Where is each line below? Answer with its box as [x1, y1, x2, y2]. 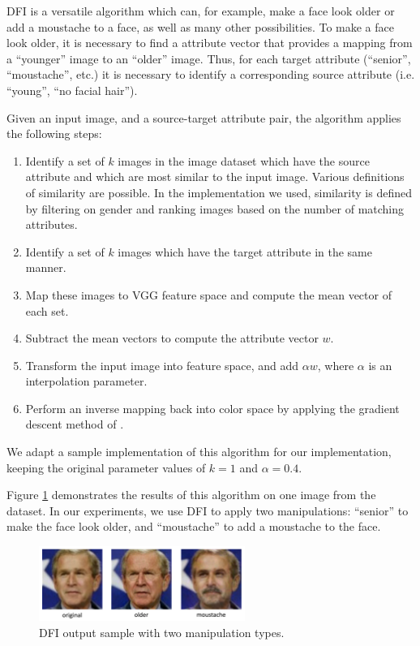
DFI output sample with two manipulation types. [39, 624, 285, 641]
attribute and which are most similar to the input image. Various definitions [25, 168, 405, 185]
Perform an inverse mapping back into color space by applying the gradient [25, 399, 400, 416]
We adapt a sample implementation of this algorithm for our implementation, [6, 443, 392, 460]
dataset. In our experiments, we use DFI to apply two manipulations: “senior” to [6, 502, 409, 519]
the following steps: [6, 125, 102, 142]
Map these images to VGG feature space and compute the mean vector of [25, 286, 392, 303]
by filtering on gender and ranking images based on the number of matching [25, 200, 405, 217]
